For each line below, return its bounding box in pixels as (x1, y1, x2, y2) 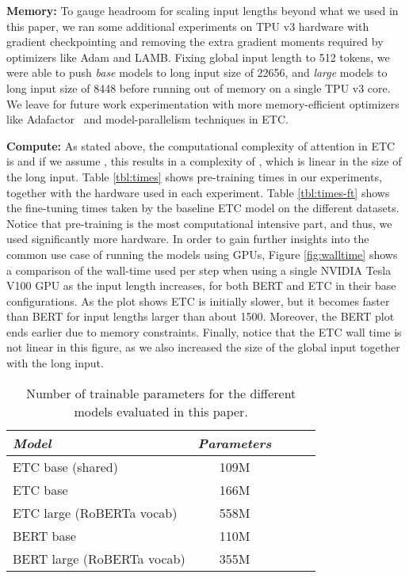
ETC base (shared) (13, 457, 118, 476)
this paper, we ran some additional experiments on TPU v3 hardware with (6, 17, 369, 34)
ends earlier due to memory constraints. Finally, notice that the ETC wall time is (6, 323, 402, 340)
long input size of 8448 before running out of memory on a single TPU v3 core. (6, 79, 391, 96)
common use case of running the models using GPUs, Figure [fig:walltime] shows (6, 245, 398, 262)
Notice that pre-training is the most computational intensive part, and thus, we (6, 215, 392, 231)
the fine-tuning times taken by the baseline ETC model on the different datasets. (6, 200, 399, 216)
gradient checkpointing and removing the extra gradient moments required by (6, 33, 384, 50)
